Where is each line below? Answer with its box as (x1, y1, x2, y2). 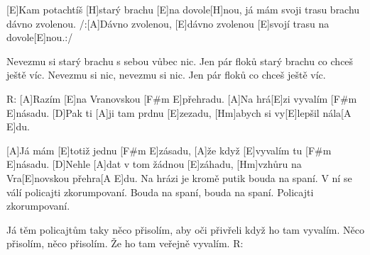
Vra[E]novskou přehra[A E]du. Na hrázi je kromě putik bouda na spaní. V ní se (6, 170, 352, 185)
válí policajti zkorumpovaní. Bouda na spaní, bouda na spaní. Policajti (6, 184, 314, 199)
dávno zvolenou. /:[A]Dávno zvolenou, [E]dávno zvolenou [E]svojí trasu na (6, 16, 330, 30)
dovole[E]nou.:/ (6, 30, 73, 45)
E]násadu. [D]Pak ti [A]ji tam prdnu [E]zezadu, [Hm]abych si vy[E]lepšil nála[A (6, 105, 352, 120)
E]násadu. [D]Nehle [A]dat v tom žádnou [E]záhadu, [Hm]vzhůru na (6, 157, 302, 171)
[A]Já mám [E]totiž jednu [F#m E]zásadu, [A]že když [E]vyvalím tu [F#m (6, 142, 332, 157)
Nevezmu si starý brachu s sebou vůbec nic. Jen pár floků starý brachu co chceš (6, 53, 354, 68)
